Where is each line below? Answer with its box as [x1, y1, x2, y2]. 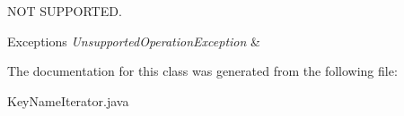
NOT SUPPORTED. [7, 2, 122, 20]
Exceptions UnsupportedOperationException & [7, 31, 260, 50]
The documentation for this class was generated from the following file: [7, 62, 398, 80]
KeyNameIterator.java [7, 91, 129, 110]
